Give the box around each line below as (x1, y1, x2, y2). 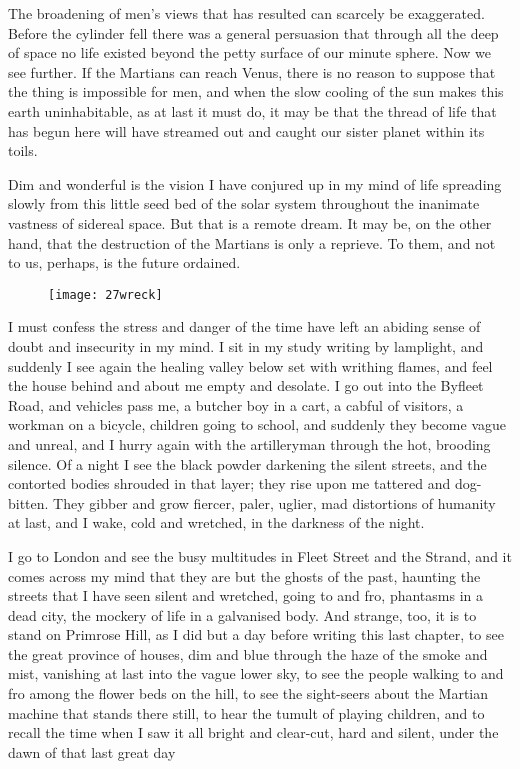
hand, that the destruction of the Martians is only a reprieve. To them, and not (8, 232, 496, 253)
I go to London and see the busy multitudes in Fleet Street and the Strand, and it (8, 545, 512, 566)
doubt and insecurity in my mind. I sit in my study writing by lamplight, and (8, 335, 484, 356)
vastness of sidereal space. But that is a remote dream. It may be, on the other (8, 212, 492, 233)
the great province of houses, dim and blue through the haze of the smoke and (8, 643, 488, 664)
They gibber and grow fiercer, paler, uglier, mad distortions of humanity (53, 492, 496, 513)
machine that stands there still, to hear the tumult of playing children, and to (8, 702, 485, 723)
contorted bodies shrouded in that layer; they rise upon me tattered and (8, 473, 451, 494)
